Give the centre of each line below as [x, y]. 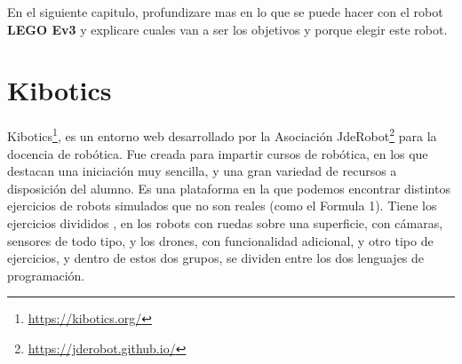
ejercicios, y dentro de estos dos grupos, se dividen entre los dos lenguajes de [216, 258]
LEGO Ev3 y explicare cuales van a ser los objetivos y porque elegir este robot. [227, 29]
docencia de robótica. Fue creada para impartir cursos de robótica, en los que [218, 153]
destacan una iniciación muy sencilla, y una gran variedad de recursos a [202, 171]
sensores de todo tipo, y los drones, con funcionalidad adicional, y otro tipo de [220, 240]
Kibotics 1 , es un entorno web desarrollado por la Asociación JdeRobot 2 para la [222, 135]
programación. [46, 275]
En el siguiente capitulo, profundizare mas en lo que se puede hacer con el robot [225, 12]
